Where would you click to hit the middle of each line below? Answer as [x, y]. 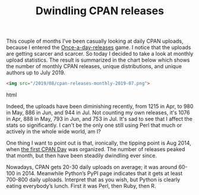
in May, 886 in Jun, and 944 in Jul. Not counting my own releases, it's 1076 [98, 113]
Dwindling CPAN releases [100, 11]
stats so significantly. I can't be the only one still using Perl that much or [94, 125]
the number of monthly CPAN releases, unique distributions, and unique [94, 66]
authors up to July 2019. [36, 73]
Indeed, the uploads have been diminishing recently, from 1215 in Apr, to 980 [100, 106]
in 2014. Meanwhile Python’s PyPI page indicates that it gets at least [99, 174]
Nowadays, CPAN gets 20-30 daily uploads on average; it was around [91, 167]
